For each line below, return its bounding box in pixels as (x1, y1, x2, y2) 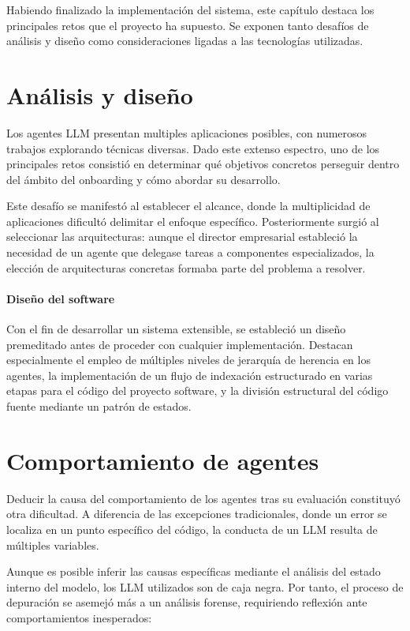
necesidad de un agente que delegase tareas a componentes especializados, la (6, 244, 375, 261)
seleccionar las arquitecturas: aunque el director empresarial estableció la (6, 228, 358, 245)
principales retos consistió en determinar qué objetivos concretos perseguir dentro (6, 156, 400, 172)
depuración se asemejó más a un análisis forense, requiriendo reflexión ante (6, 594, 367, 610)
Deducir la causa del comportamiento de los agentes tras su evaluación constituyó (6, 490, 401, 506)
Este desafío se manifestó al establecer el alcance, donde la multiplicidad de (6, 197, 371, 214)
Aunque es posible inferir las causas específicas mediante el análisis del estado (6, 563, 381, 580)
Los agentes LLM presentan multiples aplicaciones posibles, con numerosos (6, 124, 367, 141)
